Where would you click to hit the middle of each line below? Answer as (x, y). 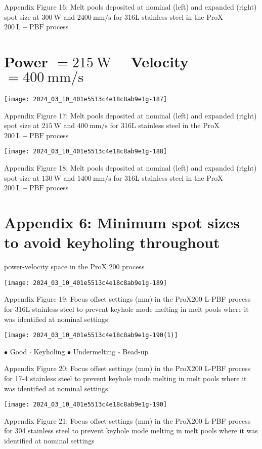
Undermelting (94, 351)
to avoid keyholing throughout (112, 242)
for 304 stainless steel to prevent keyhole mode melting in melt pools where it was (131, 431)
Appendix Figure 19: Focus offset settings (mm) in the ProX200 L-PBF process (127, 299)
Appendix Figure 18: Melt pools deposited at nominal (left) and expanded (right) (130, 168)
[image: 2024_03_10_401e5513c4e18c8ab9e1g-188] (86, 152)
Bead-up (136, 351)
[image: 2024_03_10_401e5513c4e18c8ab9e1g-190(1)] (91, 335)
